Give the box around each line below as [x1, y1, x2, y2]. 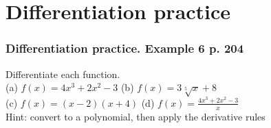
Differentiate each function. [6, 66, 120, 81]
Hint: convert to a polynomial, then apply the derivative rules [6, 109, 265, 123]
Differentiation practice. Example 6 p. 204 [6, 40, 244, 57]
